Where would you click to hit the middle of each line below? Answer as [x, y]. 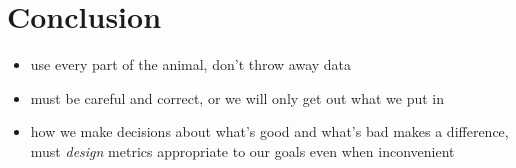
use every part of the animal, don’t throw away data [191, 64]
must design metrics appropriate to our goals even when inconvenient [242, 150]
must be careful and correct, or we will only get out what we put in [237, 97]
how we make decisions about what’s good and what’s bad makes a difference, [269, 131]
